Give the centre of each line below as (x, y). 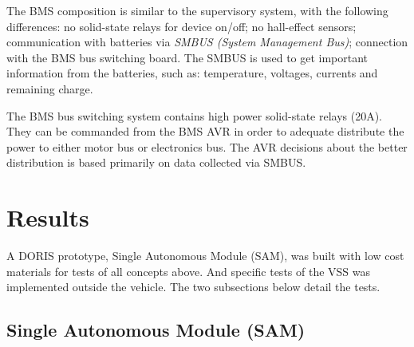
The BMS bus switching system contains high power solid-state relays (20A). (195, 115)
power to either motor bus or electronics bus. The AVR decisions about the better (207, 146)
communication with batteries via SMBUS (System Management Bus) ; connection (207, 42)
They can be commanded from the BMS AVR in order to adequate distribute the (205, 131)
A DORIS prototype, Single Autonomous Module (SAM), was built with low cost (205, 256)
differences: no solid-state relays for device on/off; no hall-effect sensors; (181, 26)
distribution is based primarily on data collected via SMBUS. (156, 162)
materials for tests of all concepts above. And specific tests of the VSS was (189, 271)
